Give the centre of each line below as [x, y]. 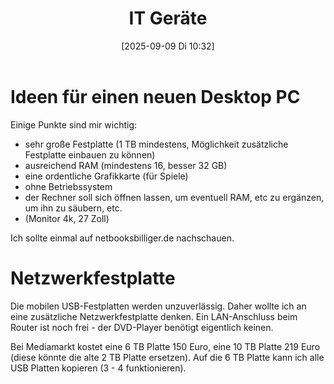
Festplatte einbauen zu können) [90, 154]
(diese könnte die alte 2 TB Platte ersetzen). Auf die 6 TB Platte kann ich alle [167, 357]
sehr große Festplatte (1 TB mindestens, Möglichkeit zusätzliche [156, 144]
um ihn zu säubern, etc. [73, 208]
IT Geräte [168, 18]
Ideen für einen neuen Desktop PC [155, 96]
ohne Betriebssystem [68, 186]
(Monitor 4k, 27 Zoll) [67, 218]
